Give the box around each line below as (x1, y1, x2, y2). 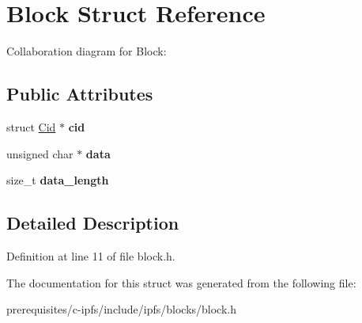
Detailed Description (6, 211, 179, 235)
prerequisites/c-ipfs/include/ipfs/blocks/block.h (6, 301, 237, 317)
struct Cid (6, 118, 56, 135)
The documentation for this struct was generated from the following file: (6, 274, 356, 291)
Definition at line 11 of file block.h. (6, 247, 175, 264)
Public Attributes (6, 82, 153, 106)
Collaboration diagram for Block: (6, 43, 167, 59)
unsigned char (6, 145, 74, 161)
